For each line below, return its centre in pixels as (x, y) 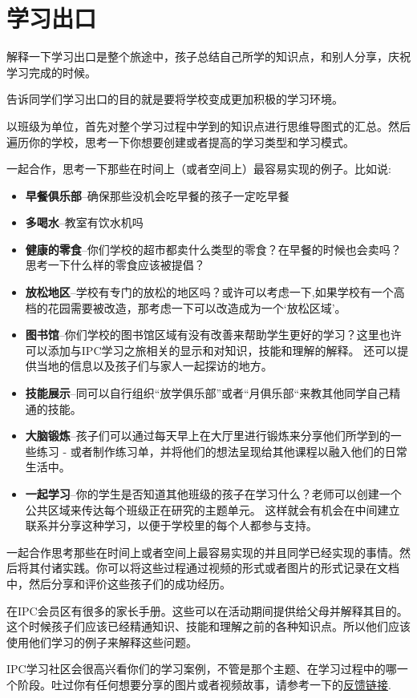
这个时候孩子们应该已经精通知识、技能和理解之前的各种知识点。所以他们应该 (208, 626)
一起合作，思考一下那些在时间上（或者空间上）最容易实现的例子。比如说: (199, 169)
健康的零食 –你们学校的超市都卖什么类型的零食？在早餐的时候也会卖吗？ (213, 249)
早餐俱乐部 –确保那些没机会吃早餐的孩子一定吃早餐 (157, 195)
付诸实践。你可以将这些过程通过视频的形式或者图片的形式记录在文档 (219, 568)
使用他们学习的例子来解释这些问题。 (102, 642)
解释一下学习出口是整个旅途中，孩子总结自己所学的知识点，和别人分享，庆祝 (208, 56)
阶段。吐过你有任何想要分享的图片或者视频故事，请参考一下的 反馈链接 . (204, 684)
